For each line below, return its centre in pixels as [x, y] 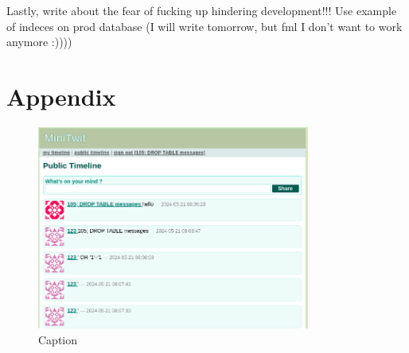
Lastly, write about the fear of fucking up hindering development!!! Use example [202, 10]
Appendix [61, 96]
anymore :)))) [39, 42]
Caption [58, 339]
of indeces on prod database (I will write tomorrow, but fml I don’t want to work [204, 26]
